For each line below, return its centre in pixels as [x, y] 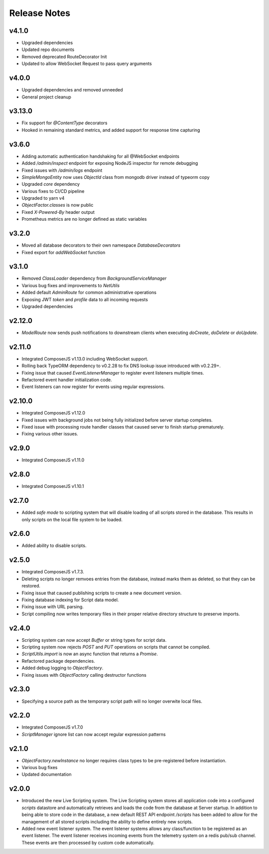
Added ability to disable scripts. [54, 546]
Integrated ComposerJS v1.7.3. [53, 572]
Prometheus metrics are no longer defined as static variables [84, 219]
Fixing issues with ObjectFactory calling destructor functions [84, 675]
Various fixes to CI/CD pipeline [53, 191]
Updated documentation [47, 775]
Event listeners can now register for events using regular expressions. [93, 387]
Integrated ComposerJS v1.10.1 [53, 486]
